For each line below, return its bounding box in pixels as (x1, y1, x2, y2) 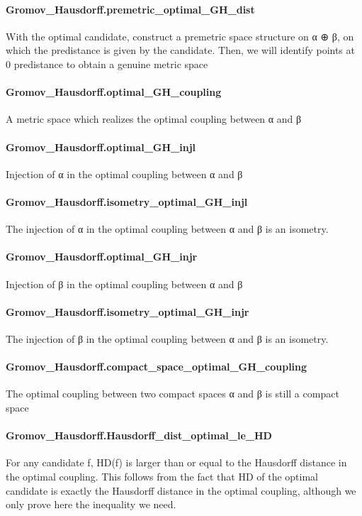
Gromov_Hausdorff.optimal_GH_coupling (6, 84, 222, 99)
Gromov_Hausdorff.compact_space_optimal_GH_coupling (6, 359, 307, 374)
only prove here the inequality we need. (6, 497, 176, 512)
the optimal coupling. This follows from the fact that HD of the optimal (6, 468, 319, 483)
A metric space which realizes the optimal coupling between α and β (6, 111, 302, 126)
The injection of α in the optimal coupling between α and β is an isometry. (6, 221, 329, 236)
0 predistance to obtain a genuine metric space (6, 56, 208, 71)
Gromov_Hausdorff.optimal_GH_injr (6, 249, 198, 264)
